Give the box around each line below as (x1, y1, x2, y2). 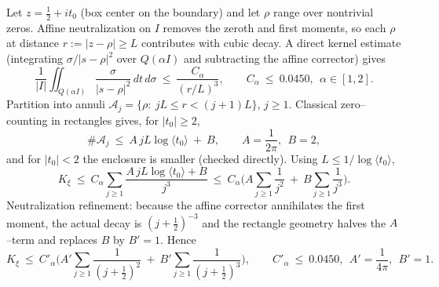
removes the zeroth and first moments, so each (163, 19, 386, 35)
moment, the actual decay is (6, 214, 142, 231)
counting (6, 111, 48, 128)
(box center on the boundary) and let (80, 4, 261, 20)
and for (6, 150, 42, 166)
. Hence (160, 231, 196, 248)
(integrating (6, 50, 64, 67)
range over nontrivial (273, 4, 374, 20)
